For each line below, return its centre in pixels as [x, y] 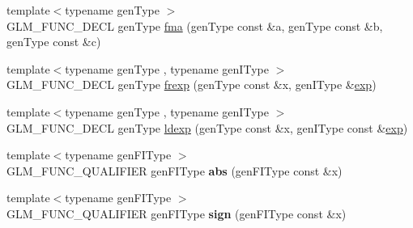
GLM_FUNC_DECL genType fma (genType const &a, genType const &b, [195, 25]
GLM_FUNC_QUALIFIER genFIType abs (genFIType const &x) [175, 170]
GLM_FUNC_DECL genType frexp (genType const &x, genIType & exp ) [192, 84]
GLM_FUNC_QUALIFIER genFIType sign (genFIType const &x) [177, 213]
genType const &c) [54, 42]
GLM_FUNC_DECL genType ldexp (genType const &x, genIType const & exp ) [207, 127]
